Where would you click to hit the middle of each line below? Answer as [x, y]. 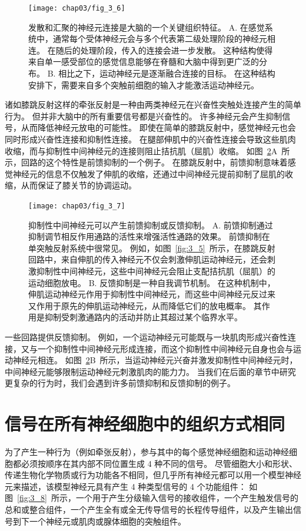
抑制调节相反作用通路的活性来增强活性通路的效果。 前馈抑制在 [149, 236]
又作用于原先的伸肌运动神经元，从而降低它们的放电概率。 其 [145, 305]
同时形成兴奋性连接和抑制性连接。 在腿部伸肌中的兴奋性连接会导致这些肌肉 [150, 139]
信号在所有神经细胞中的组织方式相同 [145, 424]
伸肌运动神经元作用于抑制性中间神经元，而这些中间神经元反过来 [152, 294]
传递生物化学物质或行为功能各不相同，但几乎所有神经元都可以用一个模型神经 [153, 475]
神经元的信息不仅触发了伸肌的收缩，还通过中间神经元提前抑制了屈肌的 [149, 173]
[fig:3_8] [32, 498]
